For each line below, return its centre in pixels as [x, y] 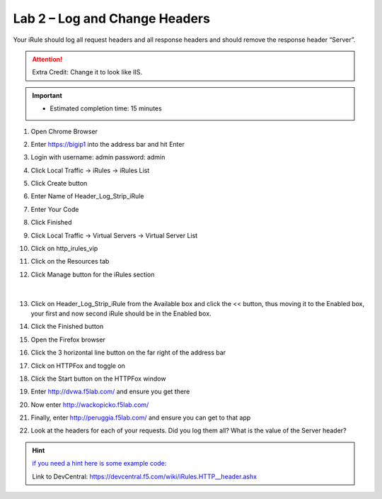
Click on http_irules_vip [64, 249]
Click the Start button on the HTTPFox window [98, 379]
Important [47, 95]
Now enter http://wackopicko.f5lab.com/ [90, 405]
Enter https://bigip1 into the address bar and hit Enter [108, 144]
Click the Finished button [67, 327]
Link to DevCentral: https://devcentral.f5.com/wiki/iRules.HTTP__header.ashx [145, 476]
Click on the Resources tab [70, 262]
